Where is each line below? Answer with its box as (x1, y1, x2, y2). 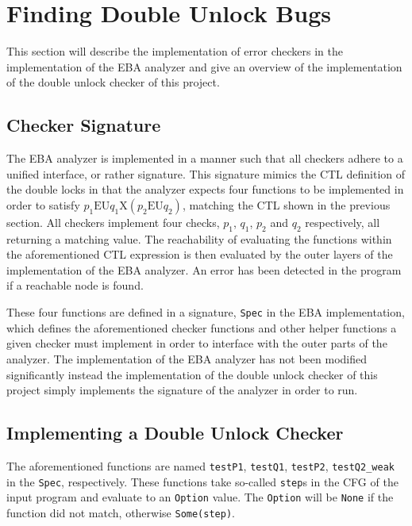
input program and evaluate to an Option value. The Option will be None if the (6, 489, 394, 505)
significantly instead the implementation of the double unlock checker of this (6, 366, 378, 382)
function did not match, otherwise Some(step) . (6, 504, 235, 520)
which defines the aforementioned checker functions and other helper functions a (6, 319, 397, 336)
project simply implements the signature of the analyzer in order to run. (6, 382, 358, 398)
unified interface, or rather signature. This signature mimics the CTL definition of (6, 165, 406, 182)
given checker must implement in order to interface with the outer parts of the (6, 335, 387, 351)
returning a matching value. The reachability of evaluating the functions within (6, 230, 392, 247)
